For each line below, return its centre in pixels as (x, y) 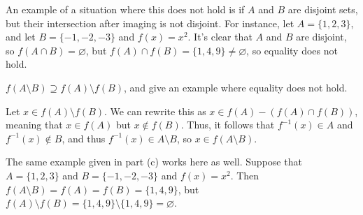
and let (21, 37)
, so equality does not (292, 50)
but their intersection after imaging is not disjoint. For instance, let (150, 23)
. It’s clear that (220, 37)
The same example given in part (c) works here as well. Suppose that (154, 162)
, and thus (84, 138)
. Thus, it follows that (228, 125)
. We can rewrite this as (155, 111)
